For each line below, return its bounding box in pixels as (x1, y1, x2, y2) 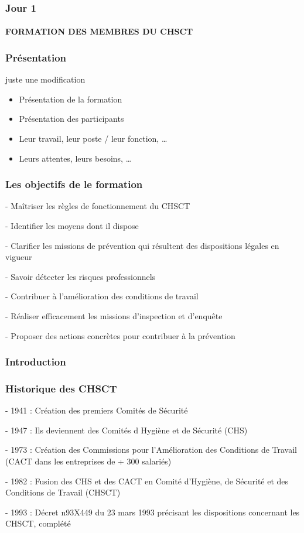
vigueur (5, 251, 32, 263)
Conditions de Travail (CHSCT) (5, 486, 121, 498)
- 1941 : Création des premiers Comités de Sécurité (5, 404, 188, 416)
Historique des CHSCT (5, 381, 117, 395)
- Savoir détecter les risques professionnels (5, 270, 156, 282)
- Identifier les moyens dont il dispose (5, 220, 139, 232)
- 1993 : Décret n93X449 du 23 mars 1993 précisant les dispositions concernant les (5, 505, 300, 518)
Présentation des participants (19, 112, 124, 125)
